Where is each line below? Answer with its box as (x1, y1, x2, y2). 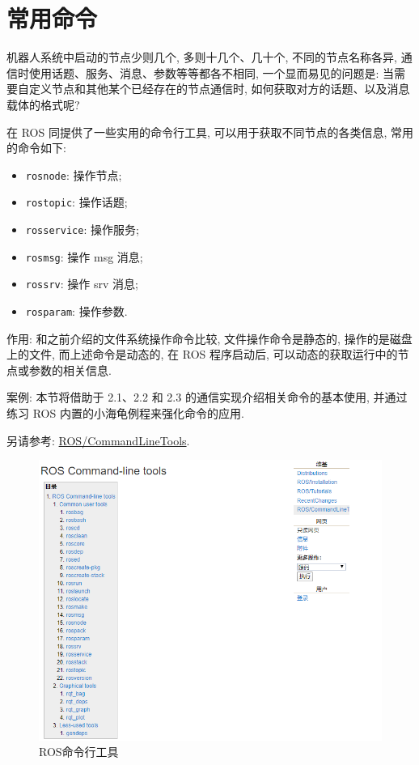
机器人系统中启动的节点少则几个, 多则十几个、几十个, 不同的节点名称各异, (6, 49, 397, 66)
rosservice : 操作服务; (25, 221, 139, 237)
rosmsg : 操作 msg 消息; (25, 248, 143, 265)
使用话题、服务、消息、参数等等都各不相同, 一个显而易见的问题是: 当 (28, 64, 395, 81)
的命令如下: (6, 139, 66, 156)
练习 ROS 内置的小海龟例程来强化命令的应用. (6, 405, 244, 421)
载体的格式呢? (6, 96, 80, 113)
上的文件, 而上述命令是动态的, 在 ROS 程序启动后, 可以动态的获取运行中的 (6, 346, 398, 363)
